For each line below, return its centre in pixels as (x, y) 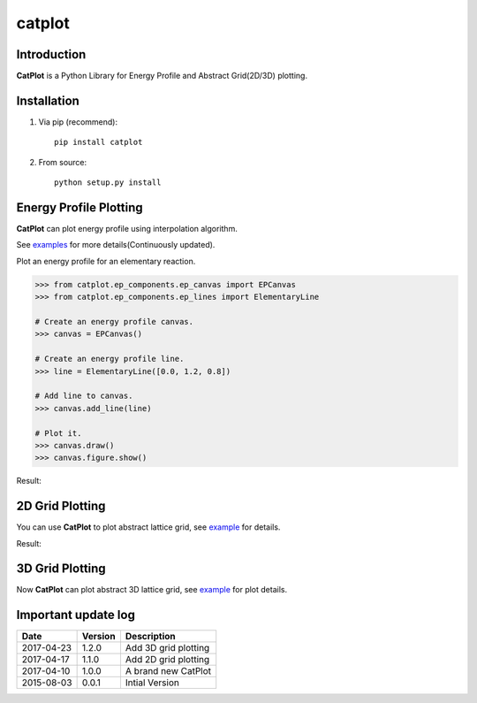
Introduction (51, 54)
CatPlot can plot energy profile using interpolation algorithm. (127, 229)
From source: (63, 162)
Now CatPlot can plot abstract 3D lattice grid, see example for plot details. (151, 590)
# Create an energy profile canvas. (114, 321)
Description (150, 637)
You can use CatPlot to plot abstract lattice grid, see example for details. (148, 527)
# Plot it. (58, 433)
